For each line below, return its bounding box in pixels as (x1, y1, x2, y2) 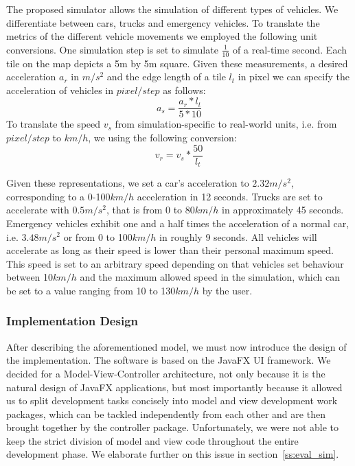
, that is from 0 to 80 (106, 202, 195, 217)
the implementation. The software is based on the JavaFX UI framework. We (6, 353, 331, 367)
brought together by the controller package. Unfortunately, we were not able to (6, 420, 339, 434)
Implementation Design (6, 312, 138, 329)
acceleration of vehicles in (6, 82, 114, 97)
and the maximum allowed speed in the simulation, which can (80, 270, 340, 284)
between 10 (6, 270, 54, 284)
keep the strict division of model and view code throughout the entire (6, 433, 299, 447)
